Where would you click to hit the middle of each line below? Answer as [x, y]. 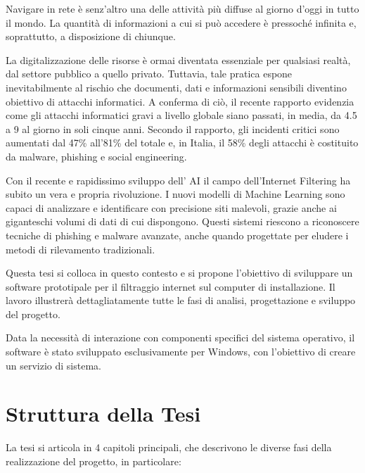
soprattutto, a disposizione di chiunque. [91, 36]
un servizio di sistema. [53, 365]
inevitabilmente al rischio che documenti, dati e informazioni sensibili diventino [176, 87]
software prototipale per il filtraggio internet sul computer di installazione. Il [171, 286]
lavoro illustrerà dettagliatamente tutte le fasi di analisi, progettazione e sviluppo [181, 300]
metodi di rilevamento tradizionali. [81, 249]
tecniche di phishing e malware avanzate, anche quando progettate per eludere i [177, 235]
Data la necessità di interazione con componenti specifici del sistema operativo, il [180, 338]
